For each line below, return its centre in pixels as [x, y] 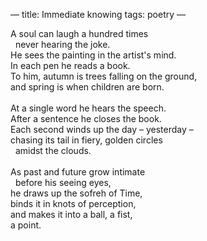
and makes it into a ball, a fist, [71, 214]
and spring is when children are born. [87, 87]
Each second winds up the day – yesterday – [102, 129]
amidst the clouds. [53, 150]
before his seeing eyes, [63, 182]
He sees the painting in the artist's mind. [93, 55]
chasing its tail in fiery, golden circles [86, 140]
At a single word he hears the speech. [88, 108]
